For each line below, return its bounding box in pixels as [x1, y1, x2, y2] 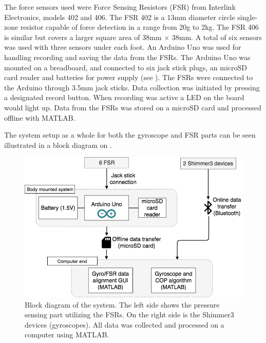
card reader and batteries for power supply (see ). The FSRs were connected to [4, 72, 253, 83]
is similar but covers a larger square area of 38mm [4, 31, 162, 42]
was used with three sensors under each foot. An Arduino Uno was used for [4, 42, 241, 52]
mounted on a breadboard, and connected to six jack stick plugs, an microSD [4, 62, 248, 72]
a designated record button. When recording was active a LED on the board [4, 92, 244, 103]
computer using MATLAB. [25, 329, 109, 340]
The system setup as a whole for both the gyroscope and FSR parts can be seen [4, 129, 256, 140]
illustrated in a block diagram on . [4, 139, 112, 150]
